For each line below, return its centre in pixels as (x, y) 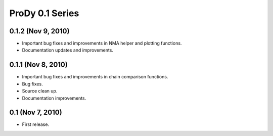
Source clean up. (40, 91)
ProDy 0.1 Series (44, 13)
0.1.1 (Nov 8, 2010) (38, 65)
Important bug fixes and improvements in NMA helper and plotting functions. (102, 43)
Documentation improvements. (54, 98)
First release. (36, 124)
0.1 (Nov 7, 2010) (36, 112)
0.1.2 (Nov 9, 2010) (39, 31)
